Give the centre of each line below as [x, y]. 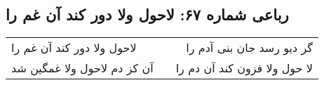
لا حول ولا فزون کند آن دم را [244, 68]
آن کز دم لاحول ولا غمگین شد [82, 68]
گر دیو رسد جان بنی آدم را [249, 48]
